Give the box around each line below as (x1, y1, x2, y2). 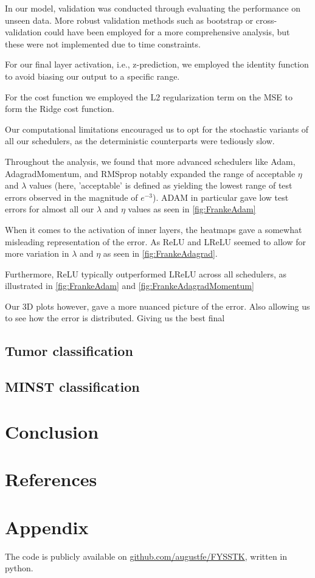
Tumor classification (5, 341, 133, 360)
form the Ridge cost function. (5, 102, 114, 115)
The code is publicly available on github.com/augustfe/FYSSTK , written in (5, 549, 288, 562)
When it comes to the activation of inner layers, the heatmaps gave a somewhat (5, 223, 302, 235)
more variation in (5, 247, 69, 260)
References (5, 467, 97, 492)
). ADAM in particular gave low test (153, 190, 289, 203)
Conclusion (5, 419, 99, 444)
